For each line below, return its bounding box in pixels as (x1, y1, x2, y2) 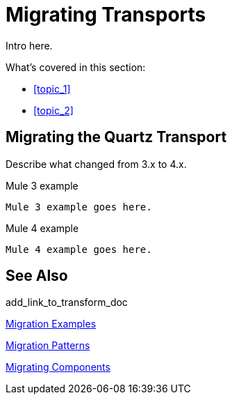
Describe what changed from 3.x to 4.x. (6, 157, 187, 170)
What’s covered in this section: (6, 61, 146, 73)
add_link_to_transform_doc (6, 296, 128, 309)
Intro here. (6, 39, 53, 52)
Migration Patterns (6, 339, 90, 352)
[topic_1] (33, 82, 71, 95)
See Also (6, 267, 68, 285)
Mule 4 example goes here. (6, 243, 152, 255)
